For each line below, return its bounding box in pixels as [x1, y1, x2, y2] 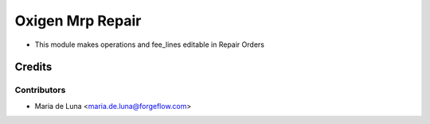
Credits [14, 60, 53, 74]
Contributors [14, 84, 66, 95]
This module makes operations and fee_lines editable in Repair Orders [34, 40, 264, 49]
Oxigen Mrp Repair [14, 12, 142, 29]
